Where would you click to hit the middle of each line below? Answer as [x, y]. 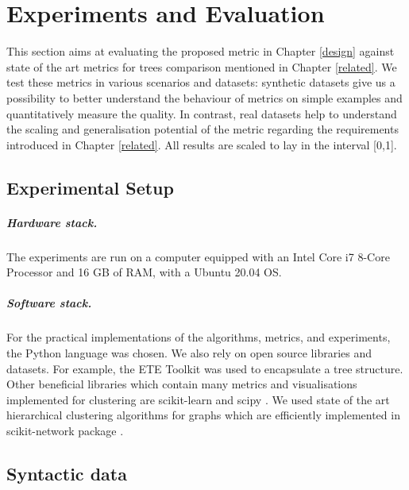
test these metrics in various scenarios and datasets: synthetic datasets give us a [201, 82]
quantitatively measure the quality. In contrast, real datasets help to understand [202, 113]
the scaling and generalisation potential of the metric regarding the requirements [203, 129]
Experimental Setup [90, 187]
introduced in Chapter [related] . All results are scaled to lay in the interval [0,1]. [202, 144]
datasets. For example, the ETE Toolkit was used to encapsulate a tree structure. [205, 368]
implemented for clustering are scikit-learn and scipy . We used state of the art [198, 399]
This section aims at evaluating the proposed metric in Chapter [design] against [201, 51]
